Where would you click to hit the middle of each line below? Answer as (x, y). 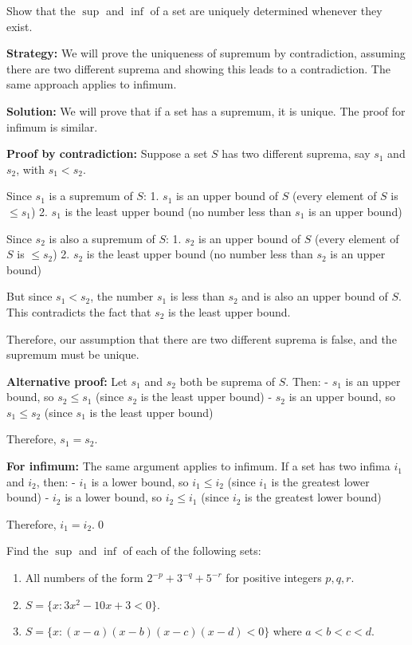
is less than (197, 296)
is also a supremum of (102, 238)
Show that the (41, 10)
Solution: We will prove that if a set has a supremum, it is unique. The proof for (206, 110)
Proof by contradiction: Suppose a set (107, 153)
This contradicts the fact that (79, 311)
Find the (27, 551)
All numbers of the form (84, 578)
